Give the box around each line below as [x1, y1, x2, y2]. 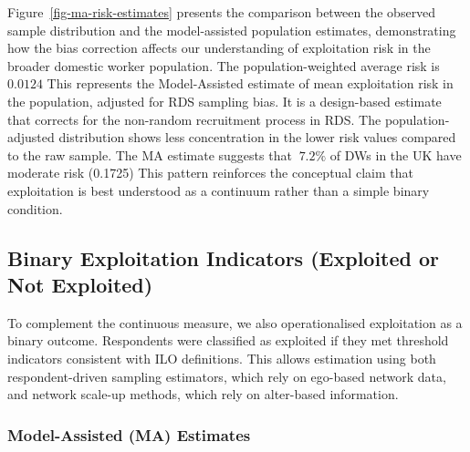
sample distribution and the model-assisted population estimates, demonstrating [7, 20, 456, 39]
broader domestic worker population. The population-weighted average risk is [7, 56, 440, 75]
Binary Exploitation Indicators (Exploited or [7, 243, 440, 272]
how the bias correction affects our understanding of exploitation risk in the [7, 38, 431, 57]
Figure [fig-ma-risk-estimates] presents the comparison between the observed [7, 3, 436, 21]
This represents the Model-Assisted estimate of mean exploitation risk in [47, 74, 454, 93]
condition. [7, 199, 63, 218]
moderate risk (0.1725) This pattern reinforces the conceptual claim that [7, 163, 413, 182]
